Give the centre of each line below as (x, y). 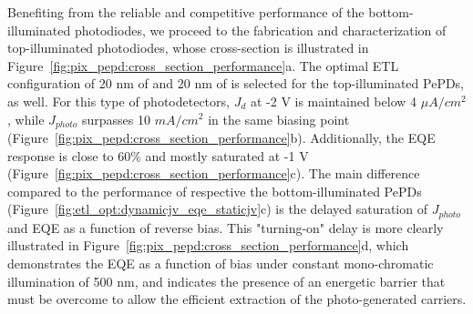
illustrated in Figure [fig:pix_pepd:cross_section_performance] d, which (208, 245)
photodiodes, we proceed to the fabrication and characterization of (260, 30)
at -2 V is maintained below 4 (334, 101)
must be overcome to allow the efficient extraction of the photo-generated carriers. (237, 299)
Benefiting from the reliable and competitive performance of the (186, 12)
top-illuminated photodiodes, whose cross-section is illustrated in (188, 48)
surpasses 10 (117, 119)
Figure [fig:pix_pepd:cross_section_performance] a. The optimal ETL (203, 65)
